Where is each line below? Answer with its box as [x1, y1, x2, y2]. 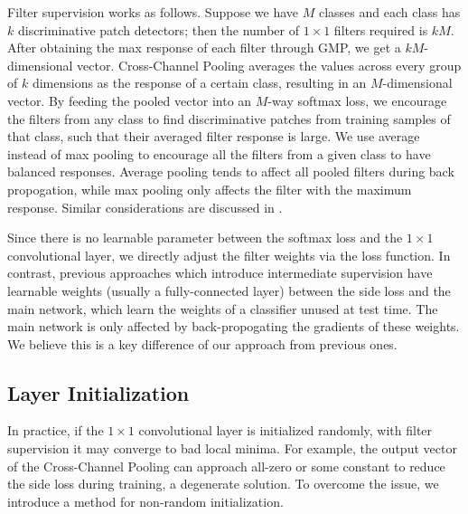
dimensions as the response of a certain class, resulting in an [32, 73, 367, 92]
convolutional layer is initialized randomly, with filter [138, 421, 433, 440]
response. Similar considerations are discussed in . [7, 197, 283, 216]
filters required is [333, 20, 428, 39]
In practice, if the [7, 421, 104, 440]
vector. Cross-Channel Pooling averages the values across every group [77, 55, 462, 74]
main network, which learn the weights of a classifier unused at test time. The [7, 299, 438, 318]
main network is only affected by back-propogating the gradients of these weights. [7, 317, 460, 336]
